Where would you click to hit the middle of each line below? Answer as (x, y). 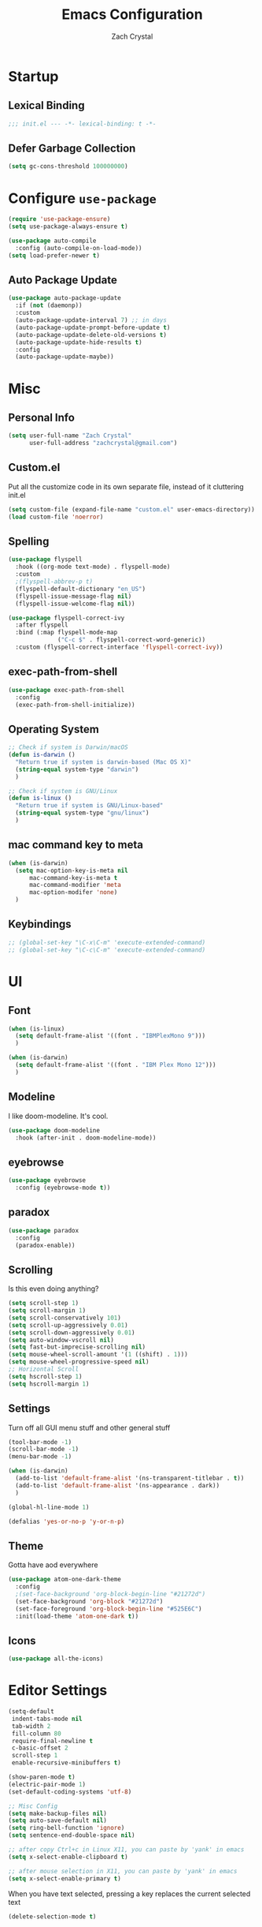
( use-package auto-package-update (65, 298)
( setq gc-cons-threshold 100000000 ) (68, 167)
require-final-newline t (52, 1741)
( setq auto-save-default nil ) (58, 1820)
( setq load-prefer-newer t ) (54, 255)
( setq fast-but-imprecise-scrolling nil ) (77, 1347)
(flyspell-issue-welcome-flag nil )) (75, 604)
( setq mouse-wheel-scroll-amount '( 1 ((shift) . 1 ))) (98, 1355)
